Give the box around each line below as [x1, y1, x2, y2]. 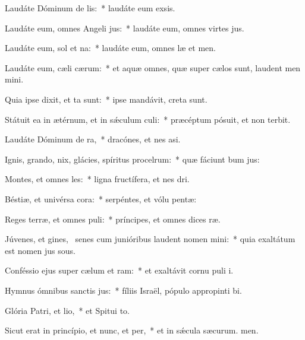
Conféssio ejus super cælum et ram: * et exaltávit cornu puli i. [5, 264, 234, 277]
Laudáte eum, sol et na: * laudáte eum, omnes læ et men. [5, 42, 216, 54]
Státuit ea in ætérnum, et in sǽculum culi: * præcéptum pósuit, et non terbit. [5, 113, 291, 125]
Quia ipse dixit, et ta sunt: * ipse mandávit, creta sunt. [5, 93, 207, 105]
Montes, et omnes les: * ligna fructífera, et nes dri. [5, 173, 190, 185]
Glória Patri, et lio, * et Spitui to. [5, 304, 130, 316]
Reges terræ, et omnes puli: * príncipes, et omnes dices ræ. [5, 212, 221, 225]
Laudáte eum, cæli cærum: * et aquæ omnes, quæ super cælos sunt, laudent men [5, 61, 301, 74]
